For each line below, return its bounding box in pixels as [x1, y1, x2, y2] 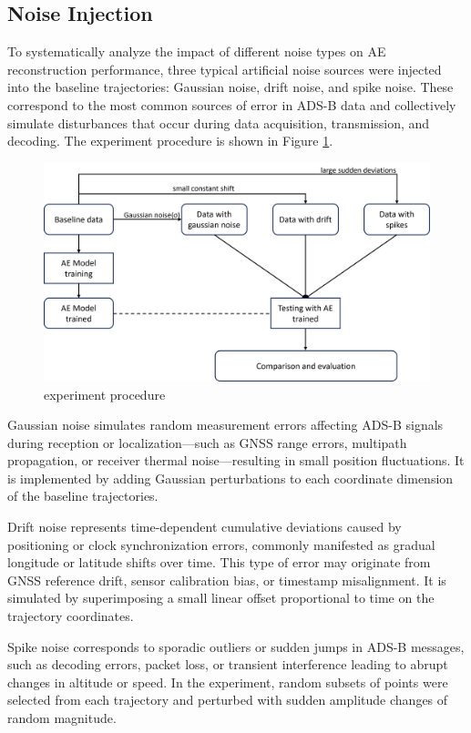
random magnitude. [7, 708, 117, 728]
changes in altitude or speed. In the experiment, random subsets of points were [7, 672, 448, 691]
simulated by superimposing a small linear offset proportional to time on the [7, 588, 435, 607]
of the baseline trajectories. [7, 486, 159, 505]
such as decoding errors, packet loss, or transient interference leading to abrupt [7, 655, 448, 674]
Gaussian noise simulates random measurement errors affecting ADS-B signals [7, 415, 444, 434]
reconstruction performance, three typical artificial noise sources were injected [7, 59, 442, 78]
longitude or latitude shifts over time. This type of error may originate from [7, 553, 431, 572]
